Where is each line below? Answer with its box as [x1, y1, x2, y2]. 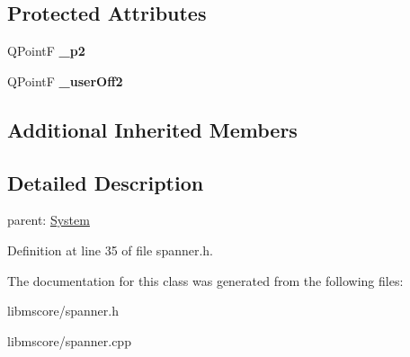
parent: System [7, 210, 90, 229]
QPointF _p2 [7, 41, 85, 60]
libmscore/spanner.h [7, 301, 119, 320]
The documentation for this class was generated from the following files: [7, 271, 404, 290]
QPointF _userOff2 [7, 71, 123, 90]
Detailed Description [7, 168, 204, 196]
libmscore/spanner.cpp [7, 331, 131, 350]
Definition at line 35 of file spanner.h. [7, 240, 214, 259]
